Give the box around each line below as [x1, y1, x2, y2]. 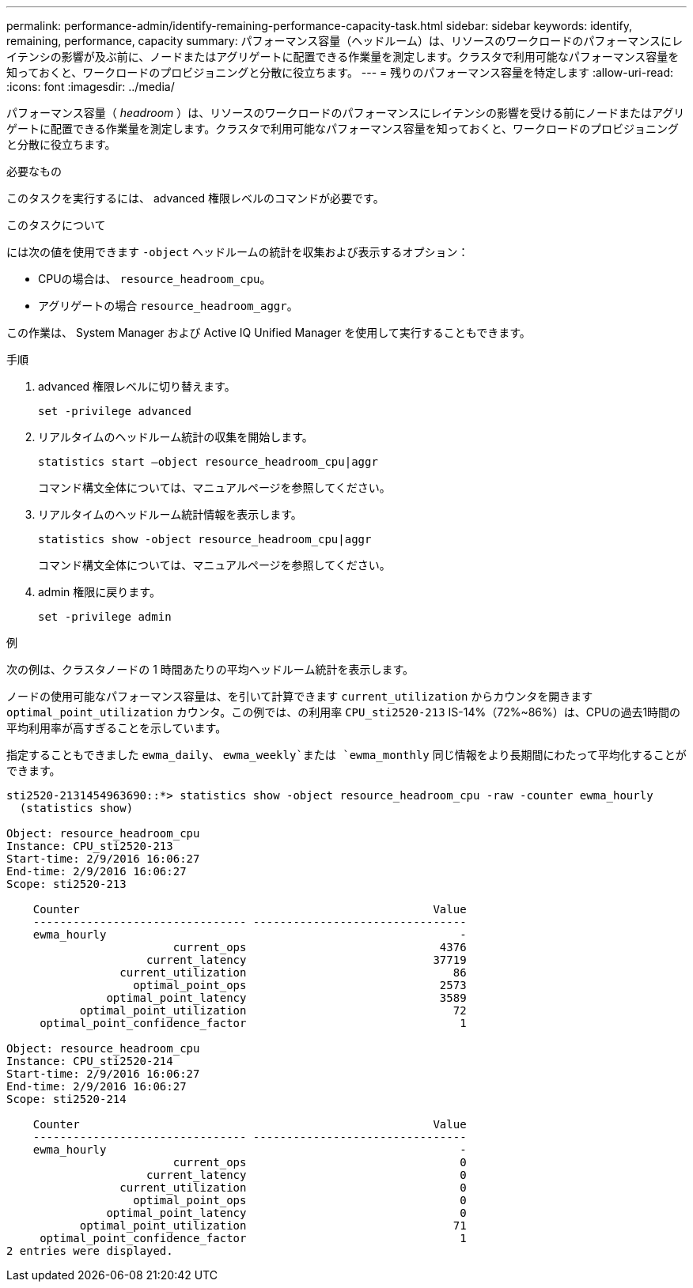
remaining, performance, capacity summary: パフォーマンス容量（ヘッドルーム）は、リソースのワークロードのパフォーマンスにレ [6, 34, 683, 47]
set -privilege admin [38, 610, 172, 623]
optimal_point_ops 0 [133, 1194, 467, 1207]
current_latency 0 [146, 1169, 467, 1181]
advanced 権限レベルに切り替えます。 [38, 380, 236, 393]
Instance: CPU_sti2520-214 [6, 1055, 173, 1067]
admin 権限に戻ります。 [38, 585, 161, 599]
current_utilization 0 [119, 1181, 467, 1194]
